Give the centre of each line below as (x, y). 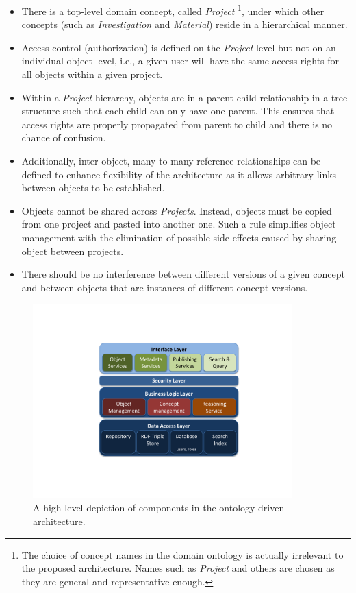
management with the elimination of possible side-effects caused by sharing (179, 237)
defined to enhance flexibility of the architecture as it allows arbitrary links (179, 174)
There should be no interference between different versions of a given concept (183, 274)
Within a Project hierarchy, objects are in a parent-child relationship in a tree (185, 97)
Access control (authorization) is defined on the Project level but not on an (179, 47)
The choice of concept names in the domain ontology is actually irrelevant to (182, 554)
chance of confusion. (64, 137)
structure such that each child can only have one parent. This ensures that (178, 111)
